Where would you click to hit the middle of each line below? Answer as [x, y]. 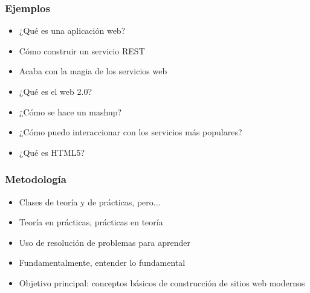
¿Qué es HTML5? [52, 152]
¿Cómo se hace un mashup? [70, 111]
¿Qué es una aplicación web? [72, 31]
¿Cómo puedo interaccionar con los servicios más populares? [131, 132]
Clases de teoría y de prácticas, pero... [90, 201]
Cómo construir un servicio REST [82, 50]
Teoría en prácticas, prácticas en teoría [91, 222]
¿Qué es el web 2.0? [56, 91]
